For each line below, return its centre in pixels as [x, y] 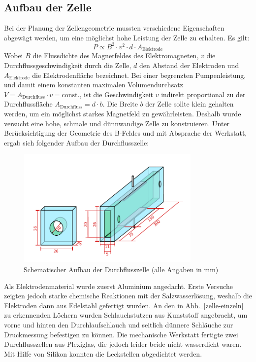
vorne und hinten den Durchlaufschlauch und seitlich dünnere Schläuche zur [119, 324]
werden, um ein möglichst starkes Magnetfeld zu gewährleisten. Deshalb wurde [123, 113]
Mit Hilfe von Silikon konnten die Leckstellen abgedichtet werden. [103, 353]
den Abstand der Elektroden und [189, 65]
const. [71, 95]
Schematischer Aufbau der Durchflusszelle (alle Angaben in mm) [121, 269]
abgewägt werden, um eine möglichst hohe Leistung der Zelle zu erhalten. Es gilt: [127, 37]
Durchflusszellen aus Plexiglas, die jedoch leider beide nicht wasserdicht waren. [123, 344]
